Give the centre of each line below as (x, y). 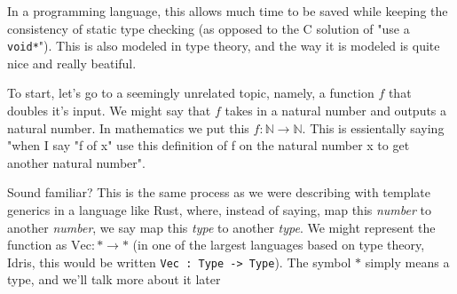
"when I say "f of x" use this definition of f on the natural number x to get (209, 145)
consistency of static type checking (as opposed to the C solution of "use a (209, 28)
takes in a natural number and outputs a (336, 111)
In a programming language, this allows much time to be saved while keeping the (228, 11)
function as (37, 245)
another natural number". (76, 162)
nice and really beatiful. (72, 63)
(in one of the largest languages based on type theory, (279, 245)
